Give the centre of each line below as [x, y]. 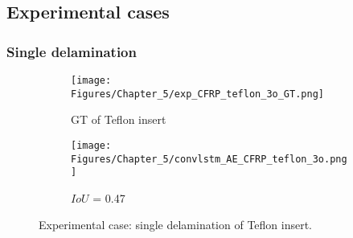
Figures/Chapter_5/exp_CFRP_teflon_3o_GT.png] [197, 94]
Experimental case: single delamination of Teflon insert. [176, 225]
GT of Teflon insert [119, 119]
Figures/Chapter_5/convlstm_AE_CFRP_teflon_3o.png [209, 159]
